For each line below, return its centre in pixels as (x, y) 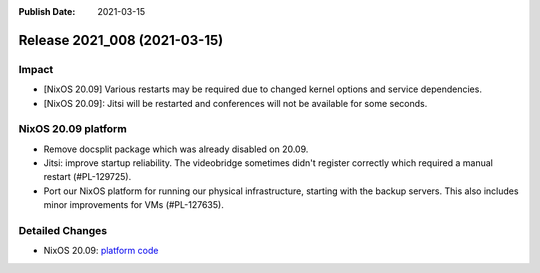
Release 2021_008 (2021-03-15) (121, 40)
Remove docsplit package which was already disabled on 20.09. (176, 149)
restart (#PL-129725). (87, 177)
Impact (36, 69)
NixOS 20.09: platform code (101, 251)
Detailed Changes (63, 231)
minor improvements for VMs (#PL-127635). (133, 205)
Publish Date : (47, 11)
